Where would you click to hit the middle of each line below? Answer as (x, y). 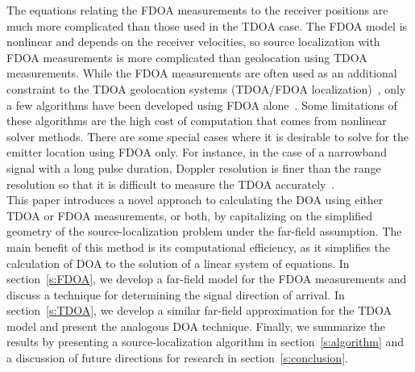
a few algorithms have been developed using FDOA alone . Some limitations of (202, 104)
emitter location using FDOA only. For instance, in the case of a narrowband (197, 152)
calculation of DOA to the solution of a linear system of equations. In (178, 263)
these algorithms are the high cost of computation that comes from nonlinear (197, 121)
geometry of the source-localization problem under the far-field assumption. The (204, 231)
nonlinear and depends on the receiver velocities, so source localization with (193, 42)
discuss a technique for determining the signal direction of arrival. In (176, 294)
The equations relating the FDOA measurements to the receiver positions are (197, 10)
